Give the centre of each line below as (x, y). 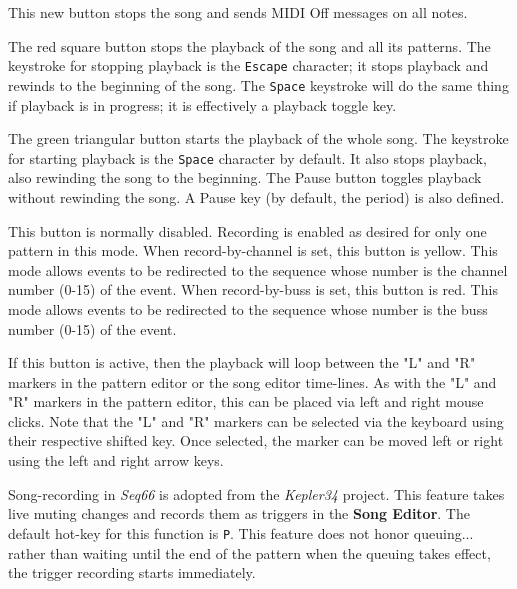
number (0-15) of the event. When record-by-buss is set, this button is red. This (253, 289)
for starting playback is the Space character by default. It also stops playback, (247, 157)
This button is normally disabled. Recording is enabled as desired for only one (247, 230)
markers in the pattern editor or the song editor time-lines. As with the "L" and (252, 381)
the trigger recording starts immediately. (132, 572)
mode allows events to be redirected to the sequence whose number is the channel (258, 269)
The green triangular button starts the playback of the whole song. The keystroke (258, 138)
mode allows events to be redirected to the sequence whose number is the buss (248, 308)
